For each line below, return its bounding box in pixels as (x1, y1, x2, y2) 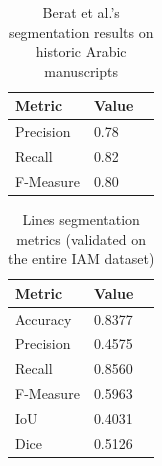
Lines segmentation (22, 209, 140, 229)
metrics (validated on (16, 228, 146, 249)
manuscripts (44, 60, 119, 81)
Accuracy (15, 308, 72, 329)
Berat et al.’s (42, 2, 120, 22)
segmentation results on (8, 21, 154, 42)
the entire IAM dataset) (8, 248, 155, 269)
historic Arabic (35, 41, 127, 62)
